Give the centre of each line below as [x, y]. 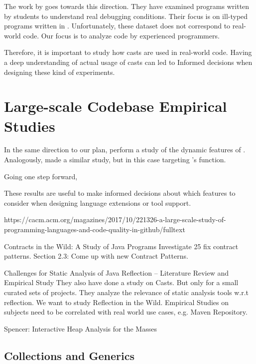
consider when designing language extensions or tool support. [98, 202]
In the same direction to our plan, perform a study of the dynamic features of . [125, 150]
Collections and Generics [69, 355]
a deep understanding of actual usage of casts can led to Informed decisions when [128, 62]
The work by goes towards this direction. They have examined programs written [127, 6]
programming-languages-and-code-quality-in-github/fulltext [95, 229]
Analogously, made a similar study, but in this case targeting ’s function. [115, 160]
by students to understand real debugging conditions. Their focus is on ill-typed [126, 16]
